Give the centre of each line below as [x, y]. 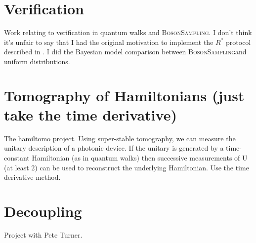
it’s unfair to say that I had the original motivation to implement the [109, 42]
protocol [238, 42]
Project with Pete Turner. [43, 234]
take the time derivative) [90, 114]
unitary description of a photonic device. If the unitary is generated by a [114, 148]
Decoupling [43, 211]
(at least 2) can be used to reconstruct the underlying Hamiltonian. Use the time [127, 167]
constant [17, 158]
